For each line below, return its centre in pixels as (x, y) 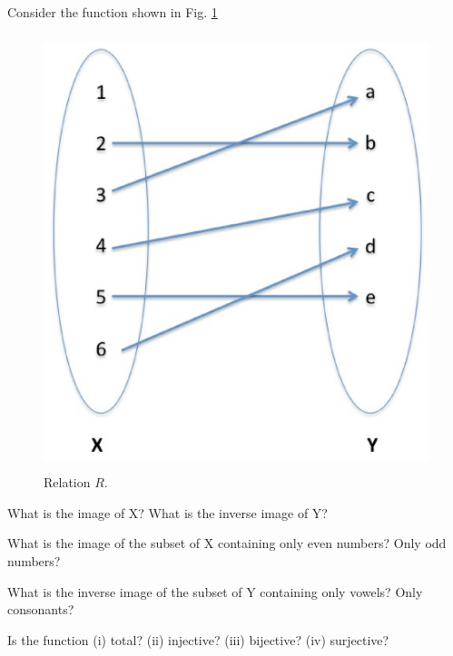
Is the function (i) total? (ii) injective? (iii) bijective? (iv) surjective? (198, 639)
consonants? (41, 609)
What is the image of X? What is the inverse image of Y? (167, 512)
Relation (67, 482)
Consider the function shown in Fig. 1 (113, 12)
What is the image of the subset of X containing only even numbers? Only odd (227, 543)
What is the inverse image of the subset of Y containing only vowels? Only (215, 591)
